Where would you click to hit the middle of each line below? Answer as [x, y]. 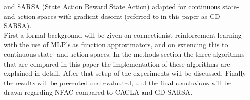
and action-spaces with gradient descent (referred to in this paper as [106, 16]
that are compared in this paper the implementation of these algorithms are [117, 63]
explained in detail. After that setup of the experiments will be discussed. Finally [125, 73]
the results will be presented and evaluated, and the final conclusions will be [118, 82]
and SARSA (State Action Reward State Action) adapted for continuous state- [122, 6]
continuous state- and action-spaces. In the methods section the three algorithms [124, 54]
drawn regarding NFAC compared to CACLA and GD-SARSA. [98, 92]
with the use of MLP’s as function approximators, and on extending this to [116, 44]
